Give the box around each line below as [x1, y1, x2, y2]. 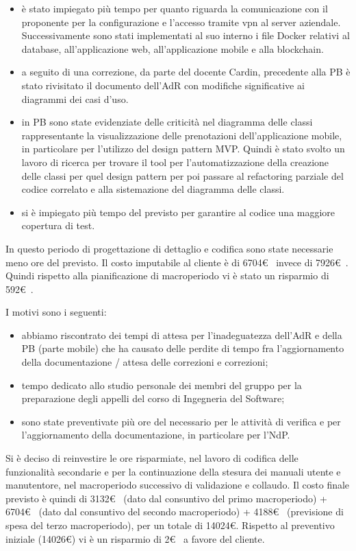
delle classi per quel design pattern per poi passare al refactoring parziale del [21, 168, 344, 183]
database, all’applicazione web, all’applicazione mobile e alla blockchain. [21, 41, 324, 56]
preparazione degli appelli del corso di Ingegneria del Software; [21, 391, 285, 406]
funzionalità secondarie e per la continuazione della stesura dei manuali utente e [5, 464, 341, 478]
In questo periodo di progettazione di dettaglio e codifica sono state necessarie [5, 241, 333, 255]
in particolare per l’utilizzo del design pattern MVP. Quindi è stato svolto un [21, 141, 345, 156]
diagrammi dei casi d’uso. [21, 91, 129, 106]
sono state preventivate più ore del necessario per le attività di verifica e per [21, 414, 341, 428]
